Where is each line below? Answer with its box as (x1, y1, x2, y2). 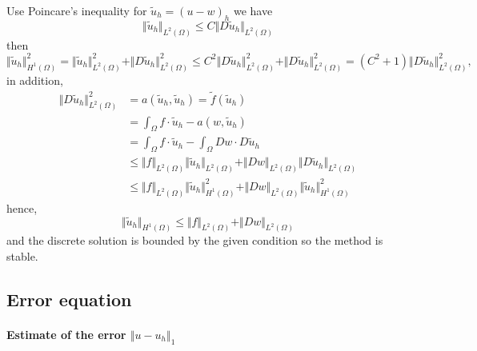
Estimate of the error (6, 325, 126, 342)
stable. (6, 247, 38, 264)
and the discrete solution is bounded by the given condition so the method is (6, 232, 383, 249)
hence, (6, 199, 38, 216)
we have (233, 2, 273, 18)
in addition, (6, 71, 63, 88)
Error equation (6, 286, 132, 311)
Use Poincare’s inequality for (6, 2, 147, 18)
